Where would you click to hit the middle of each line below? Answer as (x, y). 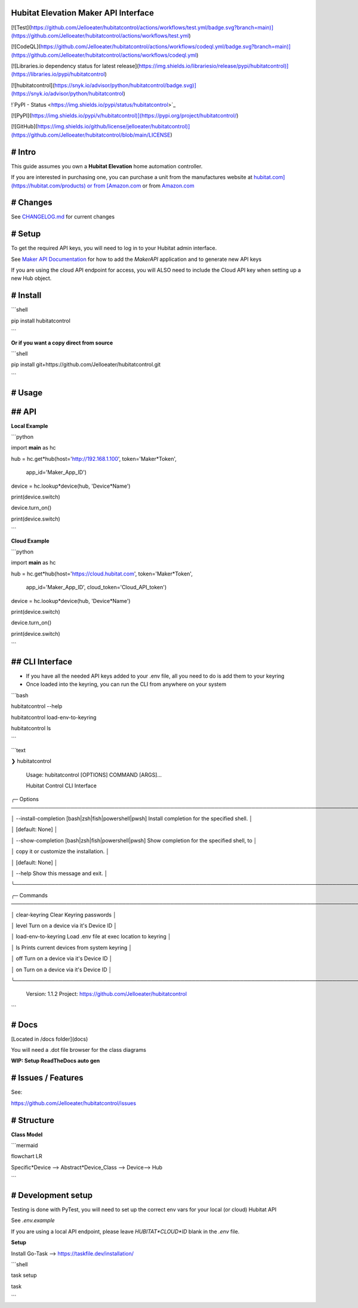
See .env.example (33, 1220)
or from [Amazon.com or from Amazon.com (141, 186)
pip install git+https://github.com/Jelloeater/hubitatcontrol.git (86, 365)
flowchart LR (27, 1156)
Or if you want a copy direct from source (62, 343)
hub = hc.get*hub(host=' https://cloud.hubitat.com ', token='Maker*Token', (102, 574)
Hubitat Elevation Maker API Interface (83, 13)
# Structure (33, 1120)
